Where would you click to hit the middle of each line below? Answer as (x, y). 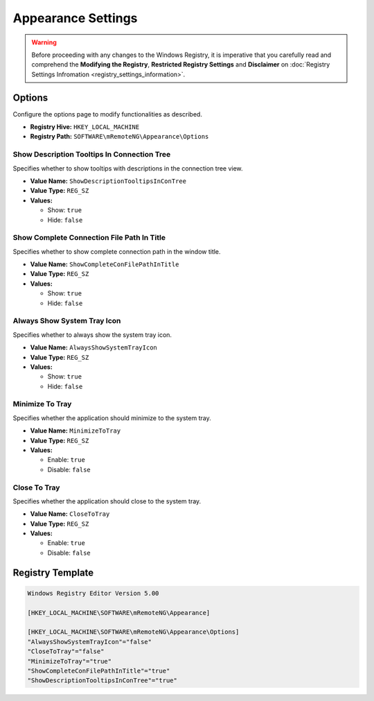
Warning (44, 42)
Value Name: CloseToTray (70, 514)
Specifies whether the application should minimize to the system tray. (112, 418)
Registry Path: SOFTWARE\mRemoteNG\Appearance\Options (119, 137)
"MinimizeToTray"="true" (70, 661)
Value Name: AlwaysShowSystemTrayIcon (93, 347)
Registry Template (53, 572)
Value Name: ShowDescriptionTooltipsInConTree (108, 181)
